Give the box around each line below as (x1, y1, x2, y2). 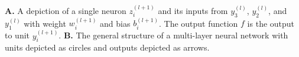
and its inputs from (158, 4, 228, 16)
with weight (24, 17, 66, 29)
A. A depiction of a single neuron (5, 4, 126, 16)
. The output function (158, 17, 238, 29)
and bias (100, 17, 131, 29)
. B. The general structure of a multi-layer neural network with (58, 29, 288, 41)
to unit (5, 29, 30, 41)
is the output (247, 17, 295, 29)
